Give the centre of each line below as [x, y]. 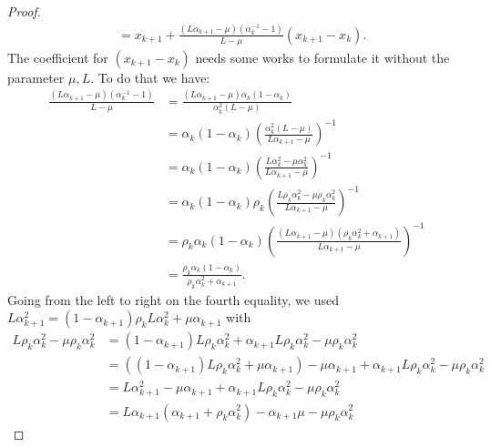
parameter [36, 77]
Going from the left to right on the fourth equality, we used [173, 299]
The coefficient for [58, 57]
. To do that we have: [150, 77]
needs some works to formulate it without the [322, 57]
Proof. [24, 11]
